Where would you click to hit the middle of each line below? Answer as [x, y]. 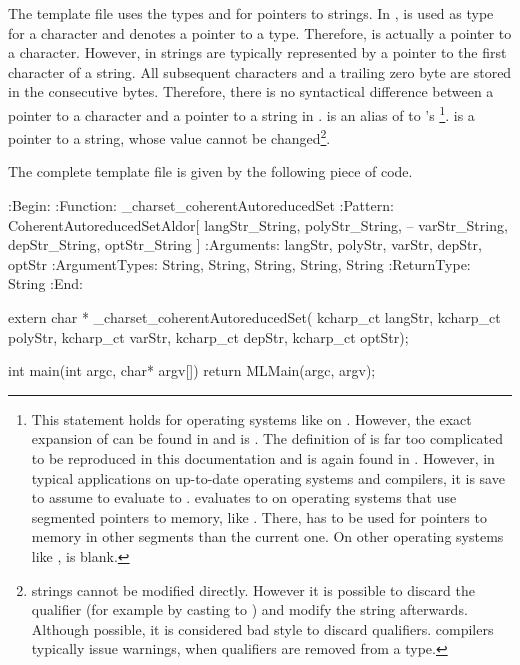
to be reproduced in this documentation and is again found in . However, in [263, 458]
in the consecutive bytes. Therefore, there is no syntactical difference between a [251, 91]
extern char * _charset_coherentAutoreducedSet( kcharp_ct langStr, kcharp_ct [254, 317]
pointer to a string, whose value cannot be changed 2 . [169, 136]
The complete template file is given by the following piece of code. [210, 171]
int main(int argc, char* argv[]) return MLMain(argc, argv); [192, 370]
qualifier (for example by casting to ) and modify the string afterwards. [249, 609]
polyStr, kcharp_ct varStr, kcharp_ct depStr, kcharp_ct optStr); [208, 336]
